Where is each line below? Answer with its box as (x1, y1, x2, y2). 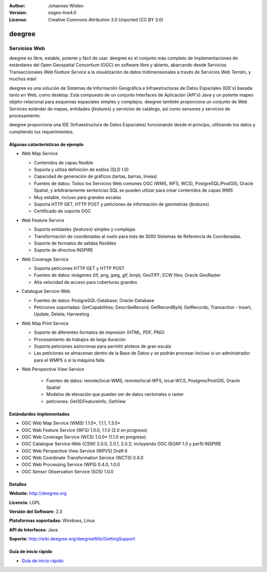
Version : (9, 10, 27, 16)
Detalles (9, 481, 27, 487)
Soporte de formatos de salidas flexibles (34, 240, 116, 246)
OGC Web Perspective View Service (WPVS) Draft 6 (21, 448, 128, 454)
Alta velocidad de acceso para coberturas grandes (34, 279, 137, 285)
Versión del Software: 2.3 (9, 509, 63, 515)
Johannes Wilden (48, 3, 84, 8)
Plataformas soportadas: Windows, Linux (9, 518, 95, 523)
